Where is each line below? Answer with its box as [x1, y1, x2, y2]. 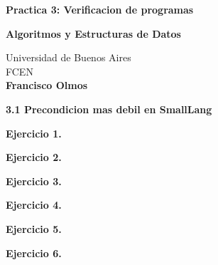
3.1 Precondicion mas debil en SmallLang [6, 101, 212, 116]
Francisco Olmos [6, 78, 88, 93]
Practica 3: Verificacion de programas [6, 2, 194, 16]
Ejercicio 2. [6, 150, 62, 165]
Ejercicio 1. [6, 125, 62, 140]
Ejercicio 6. [6, 245, 62, 260]
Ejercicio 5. [6, 221, 62, 236]
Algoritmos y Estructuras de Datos [6, 26, 181, 41]
